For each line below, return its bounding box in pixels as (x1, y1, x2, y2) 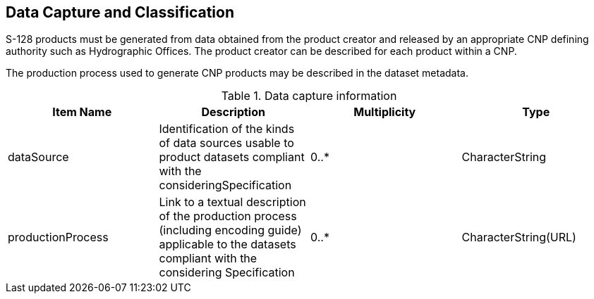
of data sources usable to (159, 136, 294, 151)
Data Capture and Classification (6, 4, 234, 21)
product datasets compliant (159, 150, 305, 165)
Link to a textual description (159, 195, 306, 210)
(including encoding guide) (159, 223, 302, 238)
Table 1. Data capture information (221, 89, 397, 103)
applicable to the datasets (159, 237, 296, 252)
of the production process (159, 209, 297, 224)
